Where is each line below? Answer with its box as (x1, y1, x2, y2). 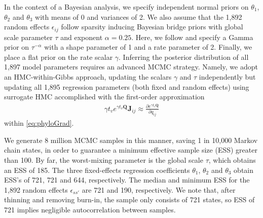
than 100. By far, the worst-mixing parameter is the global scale (4, 154, 203, 165)
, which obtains (208, 154, 256, 165)
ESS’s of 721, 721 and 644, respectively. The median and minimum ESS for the (4, 174, 250, 185)
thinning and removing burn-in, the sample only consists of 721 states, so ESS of (4, 194, 255, 205)
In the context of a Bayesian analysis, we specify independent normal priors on (4, 2, 249, 12)
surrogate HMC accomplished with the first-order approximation (4, 91, 205, 102)
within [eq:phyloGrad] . (4, 118, 74, 128)
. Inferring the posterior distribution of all (119, 51, 249, 62)
